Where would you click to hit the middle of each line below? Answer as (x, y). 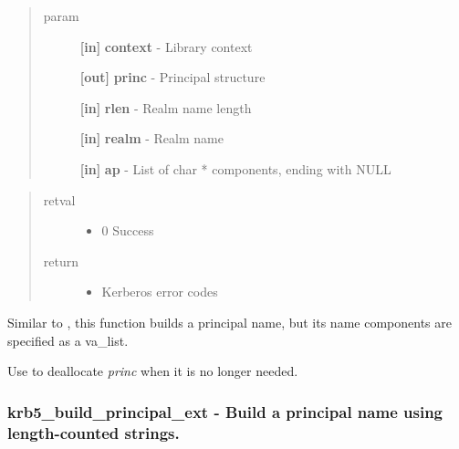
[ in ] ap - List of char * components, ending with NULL (235, 168)
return (61, 261)
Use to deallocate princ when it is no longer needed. (153, 371)
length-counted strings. (94, 432)
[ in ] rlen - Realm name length (166, 107)
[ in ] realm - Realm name (151, 138)
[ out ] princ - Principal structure (172, 77)
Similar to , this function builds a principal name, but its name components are (229, 322)
